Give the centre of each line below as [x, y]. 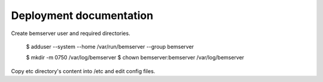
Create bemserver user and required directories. [71, 33]
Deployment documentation [82, 15]
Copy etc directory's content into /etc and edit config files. [83, 71]
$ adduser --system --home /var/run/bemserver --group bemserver [110, 46]
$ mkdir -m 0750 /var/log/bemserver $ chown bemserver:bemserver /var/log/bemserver [135, 58]
